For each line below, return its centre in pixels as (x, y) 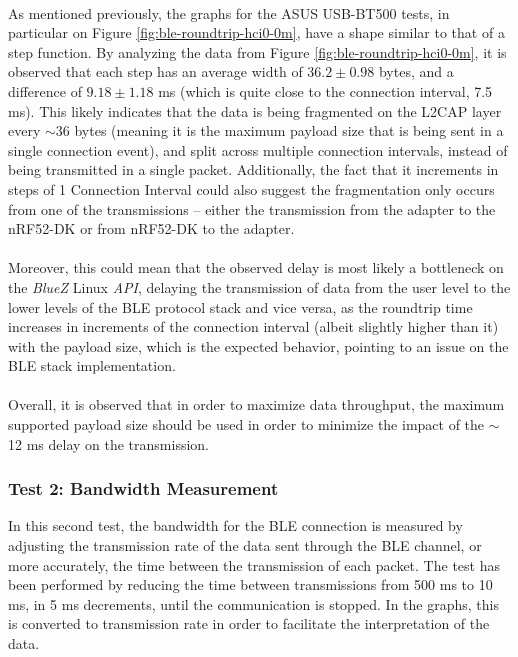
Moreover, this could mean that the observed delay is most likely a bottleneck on (256, 267)
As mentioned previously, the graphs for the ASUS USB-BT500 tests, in (229, 12)
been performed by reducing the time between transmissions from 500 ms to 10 (250, 584)
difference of (45, 90)
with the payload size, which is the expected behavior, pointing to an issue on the (258, 345)
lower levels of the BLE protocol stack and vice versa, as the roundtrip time (240, 306)
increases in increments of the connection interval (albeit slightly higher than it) (253, 326)
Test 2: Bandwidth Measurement (143, 488)
